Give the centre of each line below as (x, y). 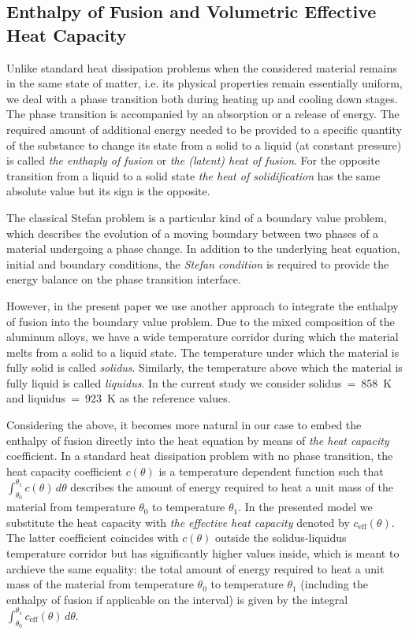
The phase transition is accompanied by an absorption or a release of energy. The (203, 114)
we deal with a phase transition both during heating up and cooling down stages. (202, 98)
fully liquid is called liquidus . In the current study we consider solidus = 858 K (199, 382)
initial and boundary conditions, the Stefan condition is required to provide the (198, 263)
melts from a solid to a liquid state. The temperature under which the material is (203, 352)
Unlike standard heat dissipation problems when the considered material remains (202, 67)
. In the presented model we (305, 507)
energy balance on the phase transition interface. (124, 279)
